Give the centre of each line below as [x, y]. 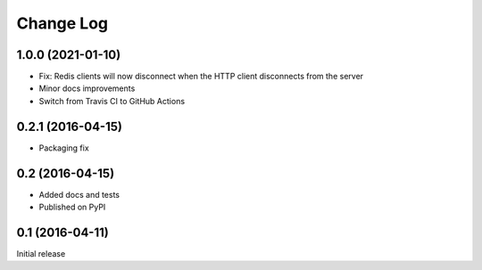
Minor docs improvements [87, 88]
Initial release [41, 253]
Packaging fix [64, 148]
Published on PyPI [72, 207]
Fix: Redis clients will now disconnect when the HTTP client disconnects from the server [201, 77]
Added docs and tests [79, 194]
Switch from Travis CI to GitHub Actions [112, 101]
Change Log [62, 23]
